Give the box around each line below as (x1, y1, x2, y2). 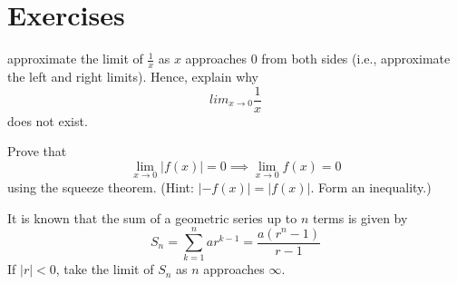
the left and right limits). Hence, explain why (7, 66, 259, 85)
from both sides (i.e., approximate (261, 49, 451, 68)
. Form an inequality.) (310, 178, 432, 197)
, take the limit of (55, 260, 154, 279)
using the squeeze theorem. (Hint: (7, 178, 194, 197)
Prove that (7, 142, 67, 161)
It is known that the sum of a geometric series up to (7, 208, 297, 227)
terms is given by (312, 208, 408, 227)
